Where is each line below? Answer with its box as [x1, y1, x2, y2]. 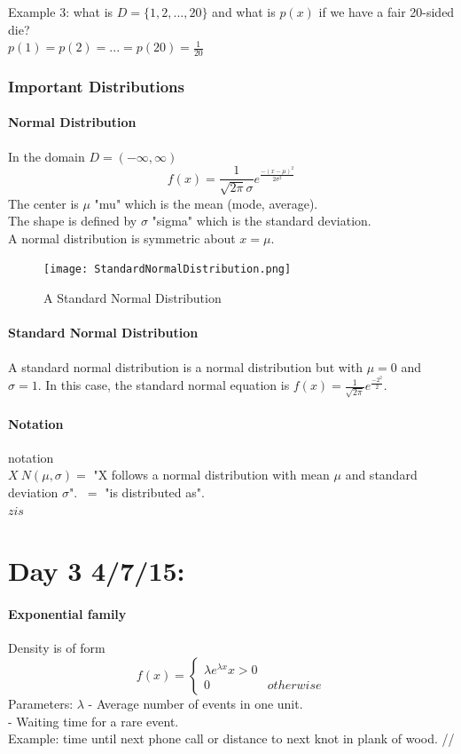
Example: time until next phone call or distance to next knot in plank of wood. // [8, 729, 455, 748]
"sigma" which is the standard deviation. [152, 211, 371, 230]
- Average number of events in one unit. [88, 694, 303, 712]
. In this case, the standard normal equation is [37, 376, 290, 394]
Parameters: [8, 694, 74, 712]
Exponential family [8, 605, 127, 623]
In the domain [8, 147, 85, 165]
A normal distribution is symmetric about [8, 228, 236, 247]
